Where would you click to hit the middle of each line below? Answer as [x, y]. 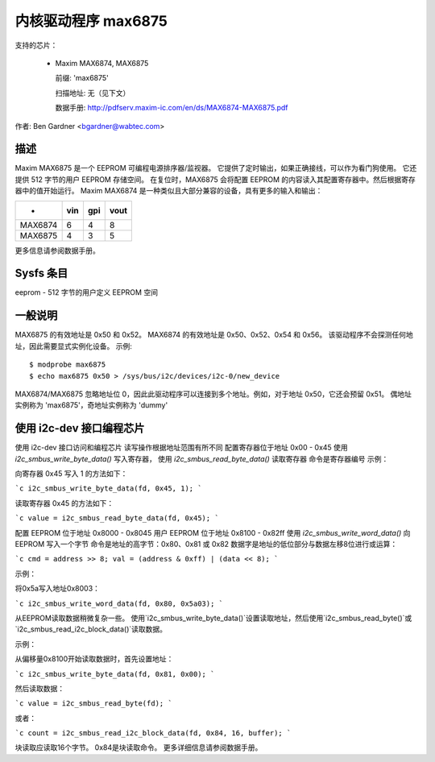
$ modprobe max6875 [68, 365]
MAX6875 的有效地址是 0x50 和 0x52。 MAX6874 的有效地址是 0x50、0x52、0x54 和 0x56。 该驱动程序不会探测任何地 [214, 335]
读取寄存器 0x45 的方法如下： [64, 503]
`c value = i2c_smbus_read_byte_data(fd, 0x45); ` [117, 518]
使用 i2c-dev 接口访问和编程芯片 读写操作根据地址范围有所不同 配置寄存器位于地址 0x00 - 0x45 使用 [181, 448]
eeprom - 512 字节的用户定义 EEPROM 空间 [87, 292]
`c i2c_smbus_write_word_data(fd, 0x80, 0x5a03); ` [119, 603]
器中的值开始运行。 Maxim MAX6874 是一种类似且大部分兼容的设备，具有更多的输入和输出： [169, 191]
